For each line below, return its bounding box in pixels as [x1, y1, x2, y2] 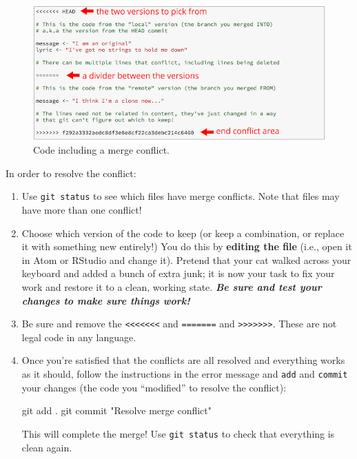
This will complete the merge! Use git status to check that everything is [21, 426, 335, 440]
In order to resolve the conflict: [6, 165, 136, 180]
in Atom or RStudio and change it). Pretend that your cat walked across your [21, 252, 351, 267]
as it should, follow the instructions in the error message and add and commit [21, 367, 348, 380]
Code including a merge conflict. [33, 143, 170, 157]
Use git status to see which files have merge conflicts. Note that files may [21, 189, 340, 203]
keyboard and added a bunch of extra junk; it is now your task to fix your [21, 266, 335, 280]
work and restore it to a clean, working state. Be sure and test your [21, 279, 322, 294]
